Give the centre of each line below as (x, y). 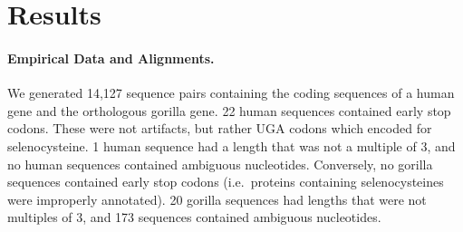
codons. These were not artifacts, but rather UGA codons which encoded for (220, 128)
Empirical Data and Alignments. (111, 58)
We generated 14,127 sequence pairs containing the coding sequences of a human (231, 93)
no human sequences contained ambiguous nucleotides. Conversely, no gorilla (220, 164)
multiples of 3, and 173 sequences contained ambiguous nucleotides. (194, 217)
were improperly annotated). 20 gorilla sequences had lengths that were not (217, 199)
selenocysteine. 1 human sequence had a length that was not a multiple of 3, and (231, 145)
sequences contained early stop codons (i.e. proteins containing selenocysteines (226, 182)
